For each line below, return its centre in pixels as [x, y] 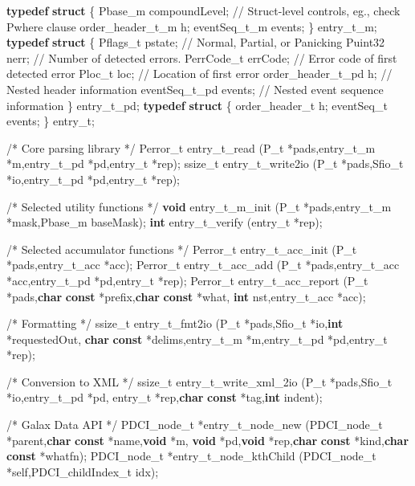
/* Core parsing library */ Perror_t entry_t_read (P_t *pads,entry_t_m [191, 147]
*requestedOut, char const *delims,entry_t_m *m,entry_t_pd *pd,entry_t [197, 339]
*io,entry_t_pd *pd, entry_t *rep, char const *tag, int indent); [165, 397]
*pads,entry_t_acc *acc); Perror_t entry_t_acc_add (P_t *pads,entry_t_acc [203, 265]
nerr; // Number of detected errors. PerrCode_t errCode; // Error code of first [202, 57]
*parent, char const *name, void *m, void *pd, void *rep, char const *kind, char [208, 440]
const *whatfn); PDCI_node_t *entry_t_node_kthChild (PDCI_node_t [191, 456]
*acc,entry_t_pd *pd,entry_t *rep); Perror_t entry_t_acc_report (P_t [187, 280]
